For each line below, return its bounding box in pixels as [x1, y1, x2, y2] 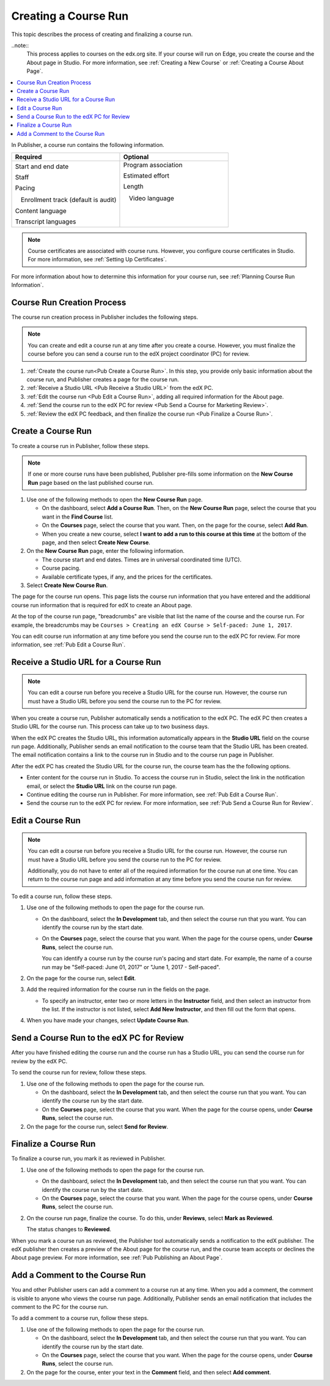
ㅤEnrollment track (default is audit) [15, 195, 117, 204]
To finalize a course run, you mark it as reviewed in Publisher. [11, 1155, 166, 1163]
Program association [123, 160, 183, 169]
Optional [123, 152, 149, 161]
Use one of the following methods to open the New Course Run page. [26, 496, 203, 503]
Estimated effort [123, 171, 170, 180]
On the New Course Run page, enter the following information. [26, 547, 185, 555]
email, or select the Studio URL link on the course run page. [26, 782, 177, 790]
